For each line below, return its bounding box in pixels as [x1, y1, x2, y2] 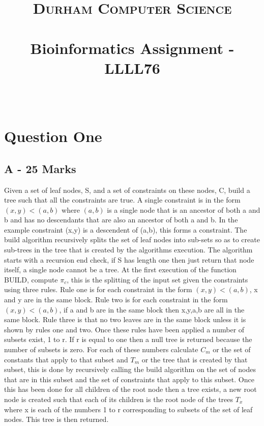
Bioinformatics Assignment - [30, 37, 234, 58]
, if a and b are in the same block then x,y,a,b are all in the [59, 304, 245, 315]
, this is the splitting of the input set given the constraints [67, 274, 248, 285]
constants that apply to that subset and [4, 354, 128, 364]
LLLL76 [104, 57, 160, 78]
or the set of [213, 344, 251, 355]
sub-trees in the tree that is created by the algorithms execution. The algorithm [4, 244, 253, 255]
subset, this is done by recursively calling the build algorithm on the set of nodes [4, 364, 256, 375]
